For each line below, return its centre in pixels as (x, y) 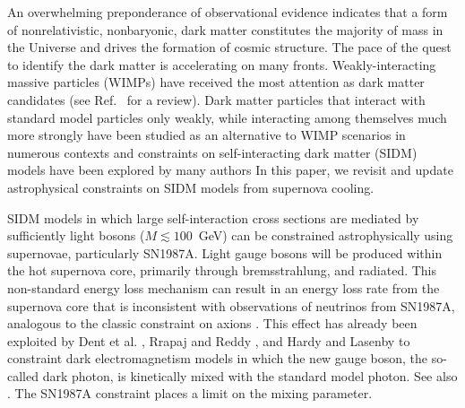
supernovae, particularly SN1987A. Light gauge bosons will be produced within (225, 252)
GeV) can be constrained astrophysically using (326, 235)
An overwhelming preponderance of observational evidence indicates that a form (228, 12)
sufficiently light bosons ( (76, 235)
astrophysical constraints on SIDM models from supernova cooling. (191, 187)
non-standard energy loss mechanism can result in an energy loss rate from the (224, 287)
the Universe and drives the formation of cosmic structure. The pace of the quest (229, 47)
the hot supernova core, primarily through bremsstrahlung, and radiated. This (222, 270)
